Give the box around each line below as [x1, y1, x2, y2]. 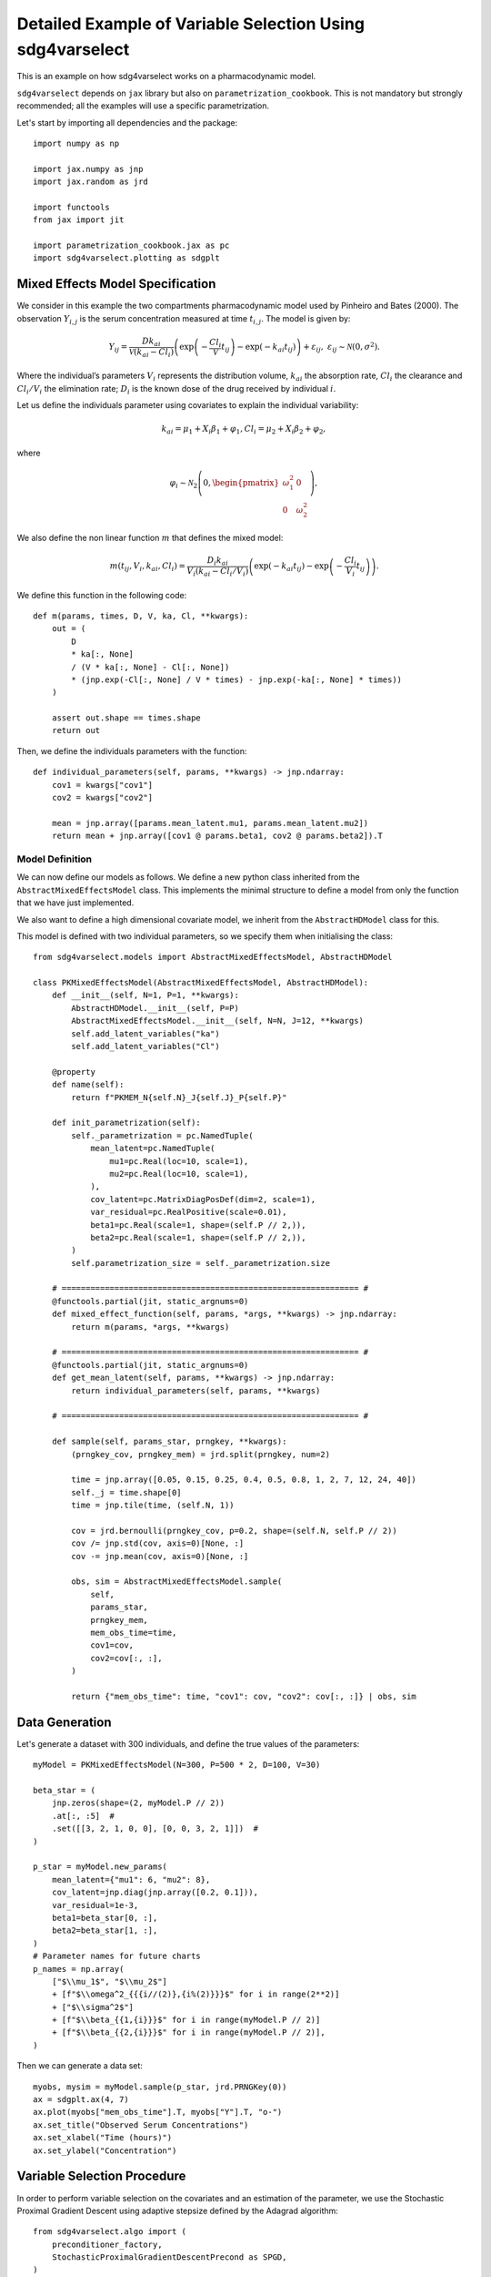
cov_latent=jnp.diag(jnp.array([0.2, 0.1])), [51, 1887, 259, 1898]
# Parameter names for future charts [33, 1951, 202, 1962]
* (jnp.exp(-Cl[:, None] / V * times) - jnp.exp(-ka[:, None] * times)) [71, 674, 403, 685]
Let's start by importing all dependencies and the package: [16, 117, 238, 128]
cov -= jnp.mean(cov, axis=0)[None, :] [71, 1551, 249, 1561]
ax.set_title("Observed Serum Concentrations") [33, 2119, 249, 2130]
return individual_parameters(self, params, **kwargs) [71, 1385, 321, 1395]
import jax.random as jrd [33, 177, 149, 187]
